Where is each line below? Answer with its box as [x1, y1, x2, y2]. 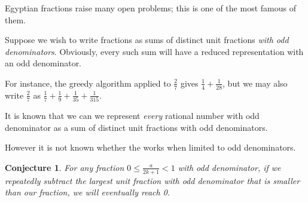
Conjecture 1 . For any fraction [5, 161, 124, 173]
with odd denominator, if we [178, 161, 281, 173]
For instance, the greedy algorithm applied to [5, 76, 171, 89]
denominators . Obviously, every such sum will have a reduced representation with [5, 45, 304, 57]
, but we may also [222, 76, 288, 89]
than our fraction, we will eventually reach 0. [5, 186, 170, 198]
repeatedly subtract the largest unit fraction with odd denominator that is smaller [5, 174, 300, 186]
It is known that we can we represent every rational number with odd [5, 109, 260, 122]
